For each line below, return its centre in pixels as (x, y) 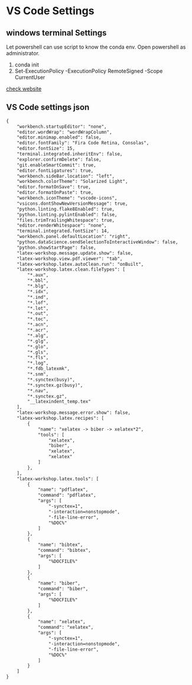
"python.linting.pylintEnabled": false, (67, 214)
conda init (27, 65)
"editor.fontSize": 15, (46, 149)
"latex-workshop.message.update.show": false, (75, 253)
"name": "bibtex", (60, 545)
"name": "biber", (59, 583)
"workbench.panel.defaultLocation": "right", (74, 237)
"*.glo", (38, 347)
